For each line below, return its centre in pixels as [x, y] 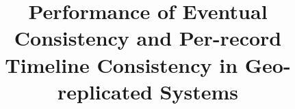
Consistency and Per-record [148, 38]
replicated [105, 91]
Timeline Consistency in [121, 64]
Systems [199, 91]
